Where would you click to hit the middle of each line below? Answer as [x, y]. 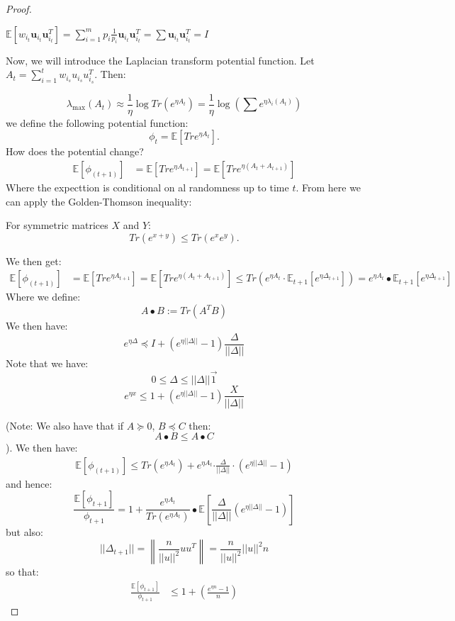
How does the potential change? [75, 151]
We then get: [34, 261]
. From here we [328, 188]
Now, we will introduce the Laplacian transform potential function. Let [160, 60]
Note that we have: [47, 363]
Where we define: [43, 297]
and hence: [29, 483]
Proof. [19, 9]
